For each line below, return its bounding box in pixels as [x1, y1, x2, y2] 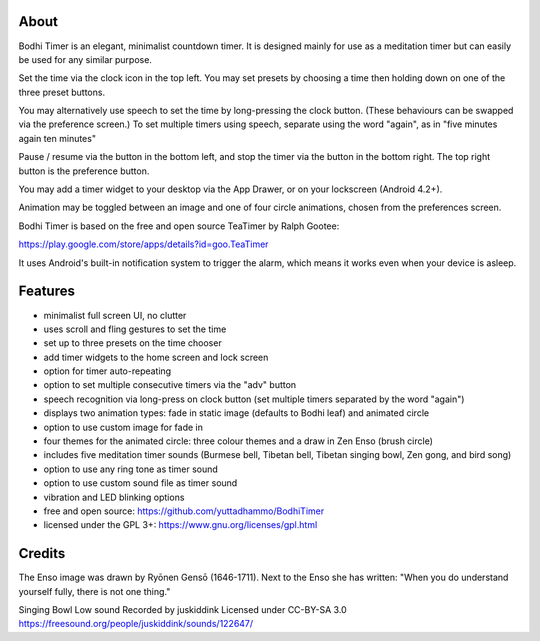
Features [18, 283, 75, 300]
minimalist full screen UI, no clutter [43, 309, 187, 321]
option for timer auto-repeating [43, 365, 172, 377]
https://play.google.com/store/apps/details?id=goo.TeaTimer [18, 238, 269, 250]
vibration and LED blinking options [43, 491, 185, 503]
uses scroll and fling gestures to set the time [43, 323, 227, 335]
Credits [18, 545, 66, 562]
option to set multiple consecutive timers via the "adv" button [43, 379, 297, 391]
